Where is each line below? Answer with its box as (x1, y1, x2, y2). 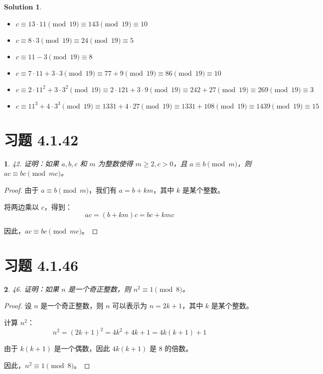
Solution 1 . (4, 1, 42, 11)
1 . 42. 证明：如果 (4, 158, 59, 168)
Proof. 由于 (4, 184, 39, 195)
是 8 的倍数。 (150, 343, 193, 354)
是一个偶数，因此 (54, 343, 110, 354)
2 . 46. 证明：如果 (4, 283, 59, 294)
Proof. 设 (4, 300, 32, 311)
